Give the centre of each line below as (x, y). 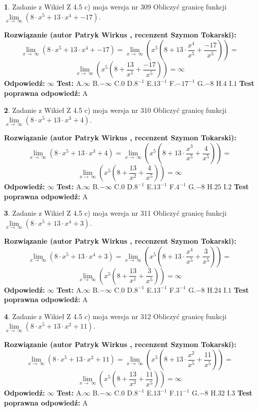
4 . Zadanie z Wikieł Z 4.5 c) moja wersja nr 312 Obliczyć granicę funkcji (115, 316)
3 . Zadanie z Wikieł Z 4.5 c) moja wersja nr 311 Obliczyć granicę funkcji (115, 213)
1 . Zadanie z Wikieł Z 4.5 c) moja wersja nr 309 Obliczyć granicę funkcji (115, 6)
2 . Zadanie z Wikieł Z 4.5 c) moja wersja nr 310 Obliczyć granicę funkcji (115, 110)
